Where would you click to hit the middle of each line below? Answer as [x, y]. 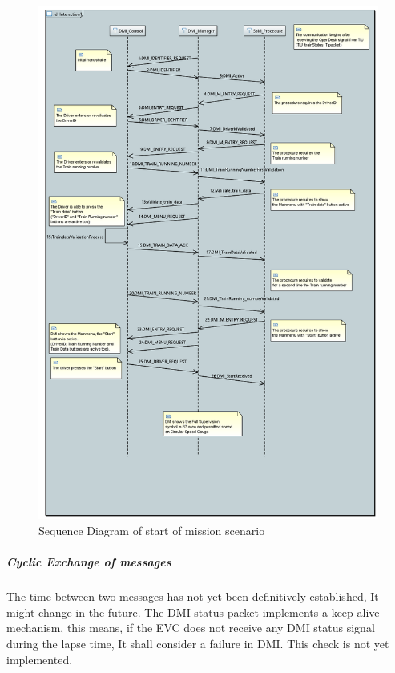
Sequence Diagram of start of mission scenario [152, 531]
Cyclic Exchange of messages [89, 562]
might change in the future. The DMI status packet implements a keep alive [193, 612]
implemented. [40, 659]
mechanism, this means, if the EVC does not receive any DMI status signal [191, 628]
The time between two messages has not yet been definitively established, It [193, 596]
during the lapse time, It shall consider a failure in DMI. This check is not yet [198, 643]
